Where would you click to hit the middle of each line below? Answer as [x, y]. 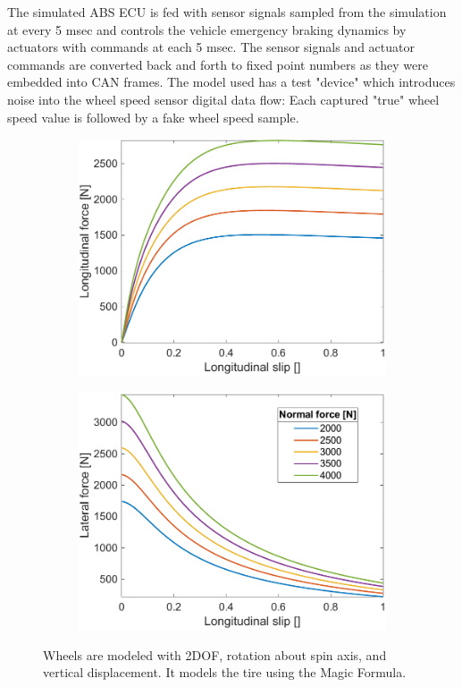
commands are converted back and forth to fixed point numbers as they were [218, 64]
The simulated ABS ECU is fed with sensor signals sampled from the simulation [227, 12]
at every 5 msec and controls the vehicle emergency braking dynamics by [207, 29]
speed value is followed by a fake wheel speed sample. [153, 117]
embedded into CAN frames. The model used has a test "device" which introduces [231, 82]
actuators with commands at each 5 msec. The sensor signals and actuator [211, 47]
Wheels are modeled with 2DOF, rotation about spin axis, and [215, 654]
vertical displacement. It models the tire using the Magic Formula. [225, 672]
